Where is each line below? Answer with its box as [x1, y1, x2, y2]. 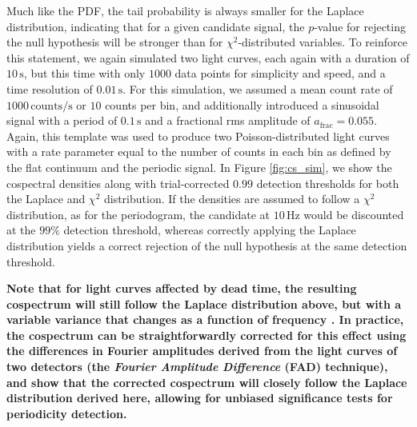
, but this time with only [23, 65, 146, 82]
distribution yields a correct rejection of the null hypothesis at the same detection [6, 237, 407, 253]
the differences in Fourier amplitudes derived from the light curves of [6, 342, 398, 359]
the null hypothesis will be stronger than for [6, 34, 223, 50]
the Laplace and [6, 190, 86, 207]
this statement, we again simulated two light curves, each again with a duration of [6, 49, 410, 66]
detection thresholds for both [256, 174, 399, 191]
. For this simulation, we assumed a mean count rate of [122, 80, 393, 97]
